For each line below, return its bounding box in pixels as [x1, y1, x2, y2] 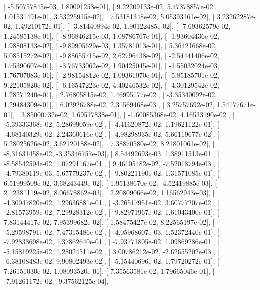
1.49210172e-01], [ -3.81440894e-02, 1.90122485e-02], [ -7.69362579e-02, [15, 21, 231, 31]
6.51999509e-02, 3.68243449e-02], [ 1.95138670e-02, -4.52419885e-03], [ [4, 177, 217, 188]
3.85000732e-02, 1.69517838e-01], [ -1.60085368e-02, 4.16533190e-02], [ [21, 109, 235, 119]
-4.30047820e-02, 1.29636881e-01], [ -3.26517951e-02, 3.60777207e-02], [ [4, 197, 219, 207]
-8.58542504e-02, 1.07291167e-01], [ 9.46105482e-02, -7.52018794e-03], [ [4, 158, 219, 168]
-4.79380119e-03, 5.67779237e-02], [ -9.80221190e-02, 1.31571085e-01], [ [4, 168, 219, 178]
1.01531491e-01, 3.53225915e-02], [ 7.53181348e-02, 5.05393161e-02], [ [4, 11, 215, 21]
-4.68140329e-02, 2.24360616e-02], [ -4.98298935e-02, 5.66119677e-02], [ [4, 128, 219, 139]
